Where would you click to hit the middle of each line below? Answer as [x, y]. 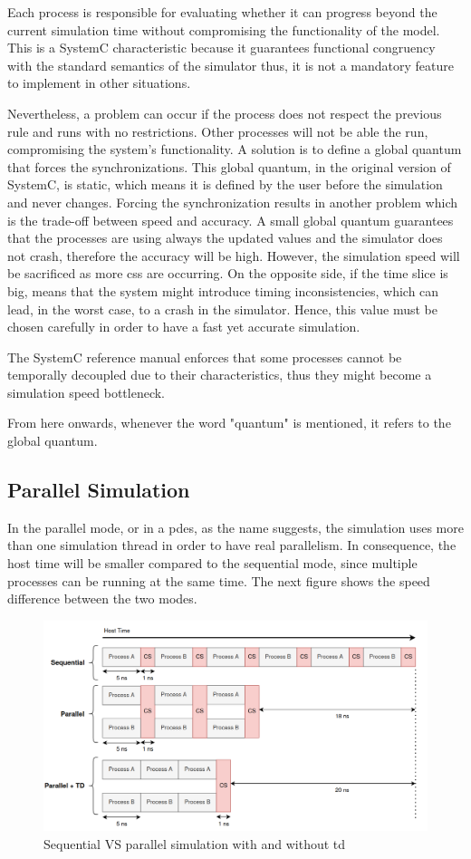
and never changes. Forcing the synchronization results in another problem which [232, 202]
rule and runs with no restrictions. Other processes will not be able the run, [218, 131]
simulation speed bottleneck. [86, 392]
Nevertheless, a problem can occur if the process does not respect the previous [225, 113]
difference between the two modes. [102, 598]
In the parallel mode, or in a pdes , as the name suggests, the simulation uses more [235, 527]
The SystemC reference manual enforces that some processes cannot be [205, 357]
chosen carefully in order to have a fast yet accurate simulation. [184, 327]
